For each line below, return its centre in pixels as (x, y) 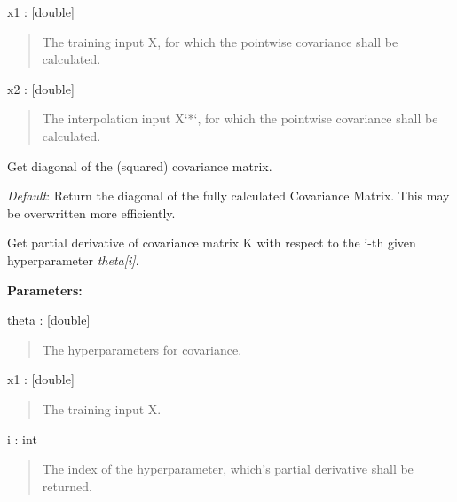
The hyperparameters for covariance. (142, 349)
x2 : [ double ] (41, 88)
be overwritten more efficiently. (91, 212)
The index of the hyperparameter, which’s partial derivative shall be (228, 469)
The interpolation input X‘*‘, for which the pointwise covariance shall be (240, 118)
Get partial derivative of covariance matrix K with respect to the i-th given (212, 243)
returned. (67, 486)
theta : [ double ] (49, 320)
